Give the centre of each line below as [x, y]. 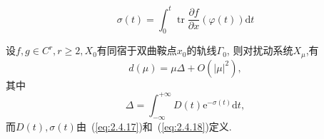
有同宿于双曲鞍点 [137, 50]
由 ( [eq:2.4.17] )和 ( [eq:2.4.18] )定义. [154, 126]
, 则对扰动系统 [260, 50]
